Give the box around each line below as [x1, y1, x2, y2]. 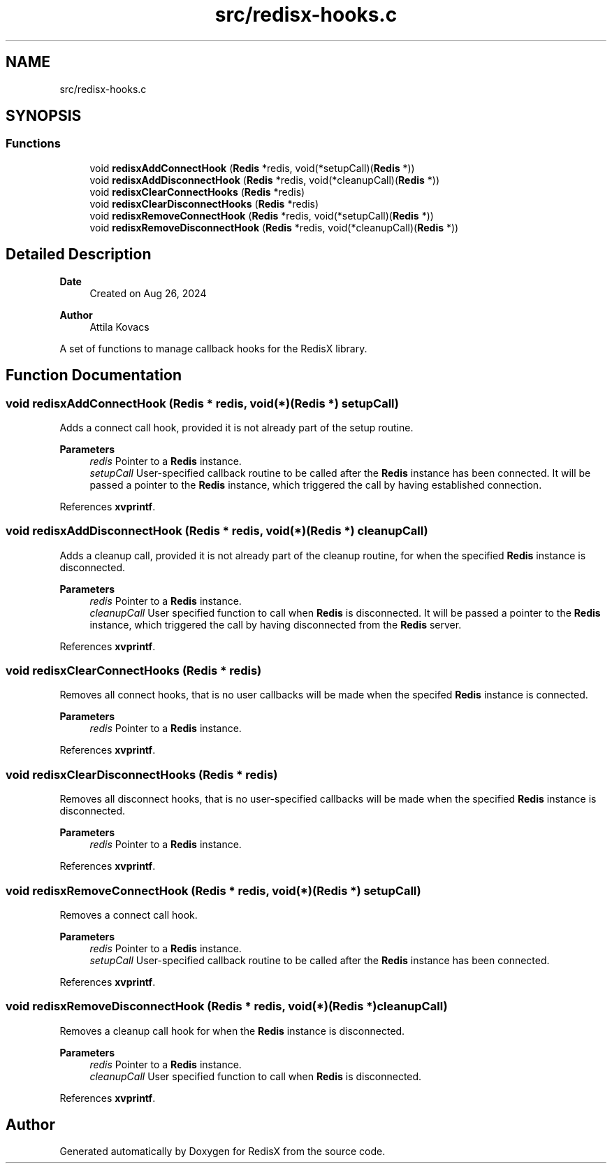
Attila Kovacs [89, 320, 150, 333]
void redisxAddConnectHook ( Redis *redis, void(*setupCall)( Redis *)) [89, 162, 415, 174]
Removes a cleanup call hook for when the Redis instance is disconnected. [59, 1024, 405, 1037]
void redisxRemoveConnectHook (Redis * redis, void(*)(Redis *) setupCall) [6, 883, 421, 898]
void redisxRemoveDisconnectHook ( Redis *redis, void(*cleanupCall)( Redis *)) [89, 221, 459, 234]
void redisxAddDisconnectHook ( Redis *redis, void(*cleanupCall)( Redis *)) [89, 173, 440, 186]
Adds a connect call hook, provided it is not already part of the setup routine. [59, 421, 414, 433]
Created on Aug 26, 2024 [89, 287, 207, 299]
